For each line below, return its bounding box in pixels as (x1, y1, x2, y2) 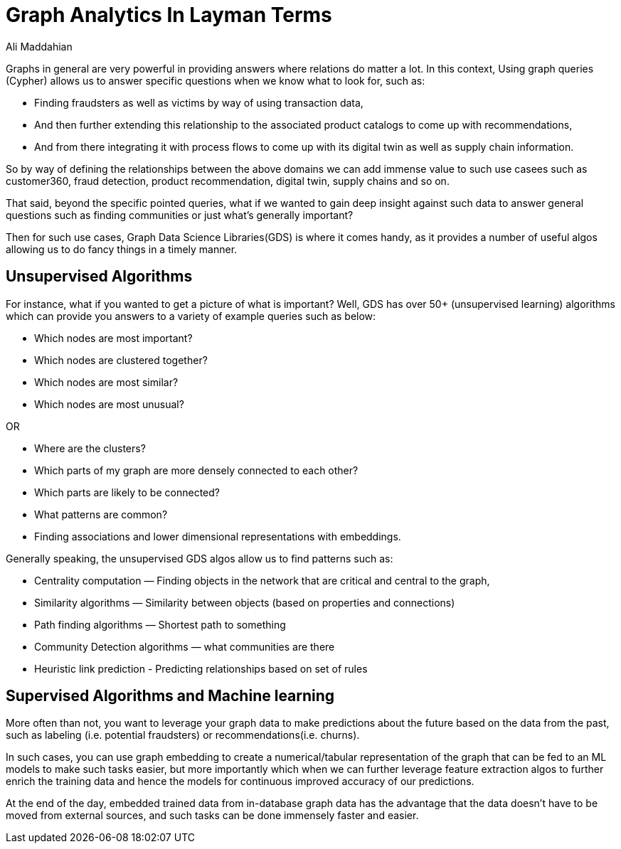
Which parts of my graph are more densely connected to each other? (34, 464, 359, 476)
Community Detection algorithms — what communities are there (34, 640, 335, 653)
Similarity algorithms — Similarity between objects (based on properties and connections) (34, 596, 455, 609)
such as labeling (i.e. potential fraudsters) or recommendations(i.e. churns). (6, 729, 360, 742)
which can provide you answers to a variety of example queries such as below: (6, 309, 376, 322)
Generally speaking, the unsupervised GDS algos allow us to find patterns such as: (6, 552, 393, 565)
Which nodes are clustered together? (34, 353, 208, 366)
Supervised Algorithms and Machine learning (6, 687, 335, 705)
